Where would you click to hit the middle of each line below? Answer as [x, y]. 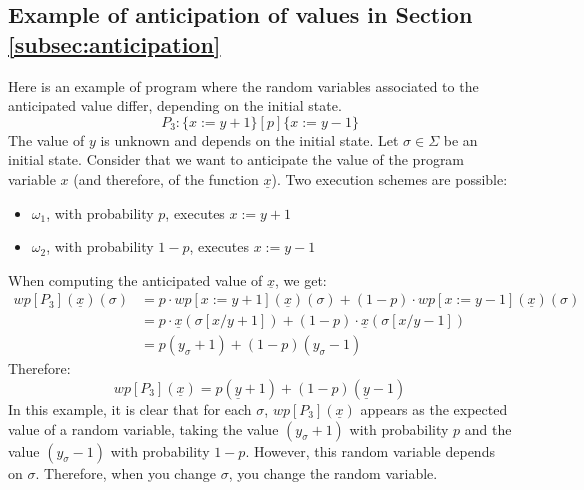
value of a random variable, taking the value [143, 428]
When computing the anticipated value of [135, 279]
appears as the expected [434, 409]
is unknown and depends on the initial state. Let [249, 139]
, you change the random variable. [333, 472]
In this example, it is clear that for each [130, 409]
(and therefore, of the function [166, 178]
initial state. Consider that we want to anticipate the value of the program [236, 159]
